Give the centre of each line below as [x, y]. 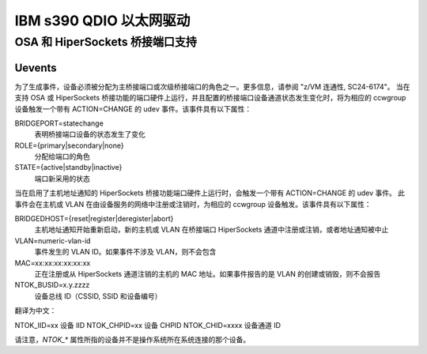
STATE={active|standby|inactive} [68, 168]
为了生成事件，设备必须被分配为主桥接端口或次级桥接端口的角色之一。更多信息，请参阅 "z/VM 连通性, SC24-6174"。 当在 [212, 86]
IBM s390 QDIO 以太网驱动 [102, 21]
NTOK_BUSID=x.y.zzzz [52, 285]
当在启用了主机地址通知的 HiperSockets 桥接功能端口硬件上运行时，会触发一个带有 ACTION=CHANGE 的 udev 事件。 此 [210, 193]
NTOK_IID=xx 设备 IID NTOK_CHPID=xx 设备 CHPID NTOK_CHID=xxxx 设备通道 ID [147, 325]
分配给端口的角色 [62, 156]
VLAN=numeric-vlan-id [53, 240]
